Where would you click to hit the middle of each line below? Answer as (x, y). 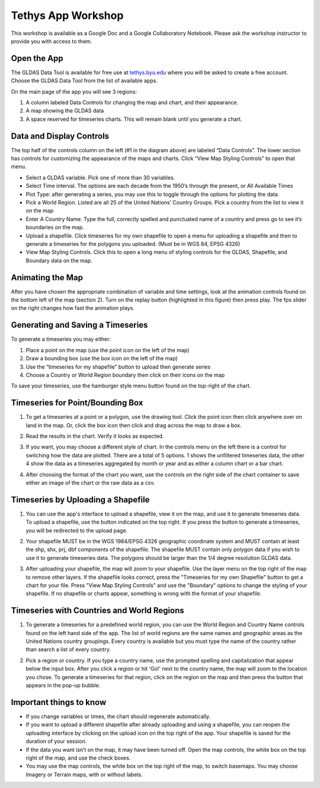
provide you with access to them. (52, 41)
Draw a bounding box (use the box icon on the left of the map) (102, 358)
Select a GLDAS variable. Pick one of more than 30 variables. (100, 177)
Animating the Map (47, 278)
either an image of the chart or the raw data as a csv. (90, 482)
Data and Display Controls (60, 136)
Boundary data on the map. (59, 260)
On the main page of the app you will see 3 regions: (74, 91)
